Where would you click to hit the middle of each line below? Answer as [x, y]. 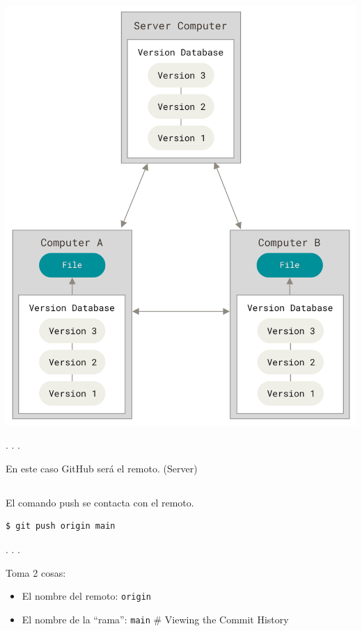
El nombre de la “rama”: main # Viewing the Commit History [155, 619]
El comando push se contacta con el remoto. [100, 502]
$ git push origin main [61, 526]
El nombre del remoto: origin [86, 596]
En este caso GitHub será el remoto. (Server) [102, 468]
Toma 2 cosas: [36, 572]
